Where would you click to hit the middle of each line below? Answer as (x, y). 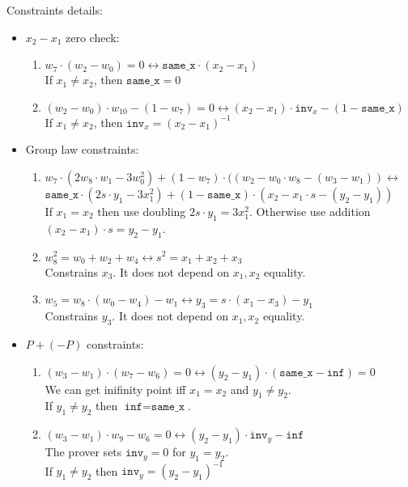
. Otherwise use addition (310, 211)
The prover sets (83, 452)
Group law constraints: (82, 149)
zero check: (92, 37)
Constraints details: (55, 10)
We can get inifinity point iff (115, 389)
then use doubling (142, 211)
